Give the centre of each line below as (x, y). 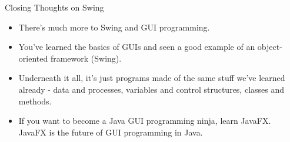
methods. (35, 101)
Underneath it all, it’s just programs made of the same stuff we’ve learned (152, 78)
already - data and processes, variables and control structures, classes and (151, 89)
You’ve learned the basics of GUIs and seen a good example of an (137, 47)
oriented (33, 58)
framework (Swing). (86, 58)
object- (270, 47)
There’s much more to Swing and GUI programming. (114, 27)
